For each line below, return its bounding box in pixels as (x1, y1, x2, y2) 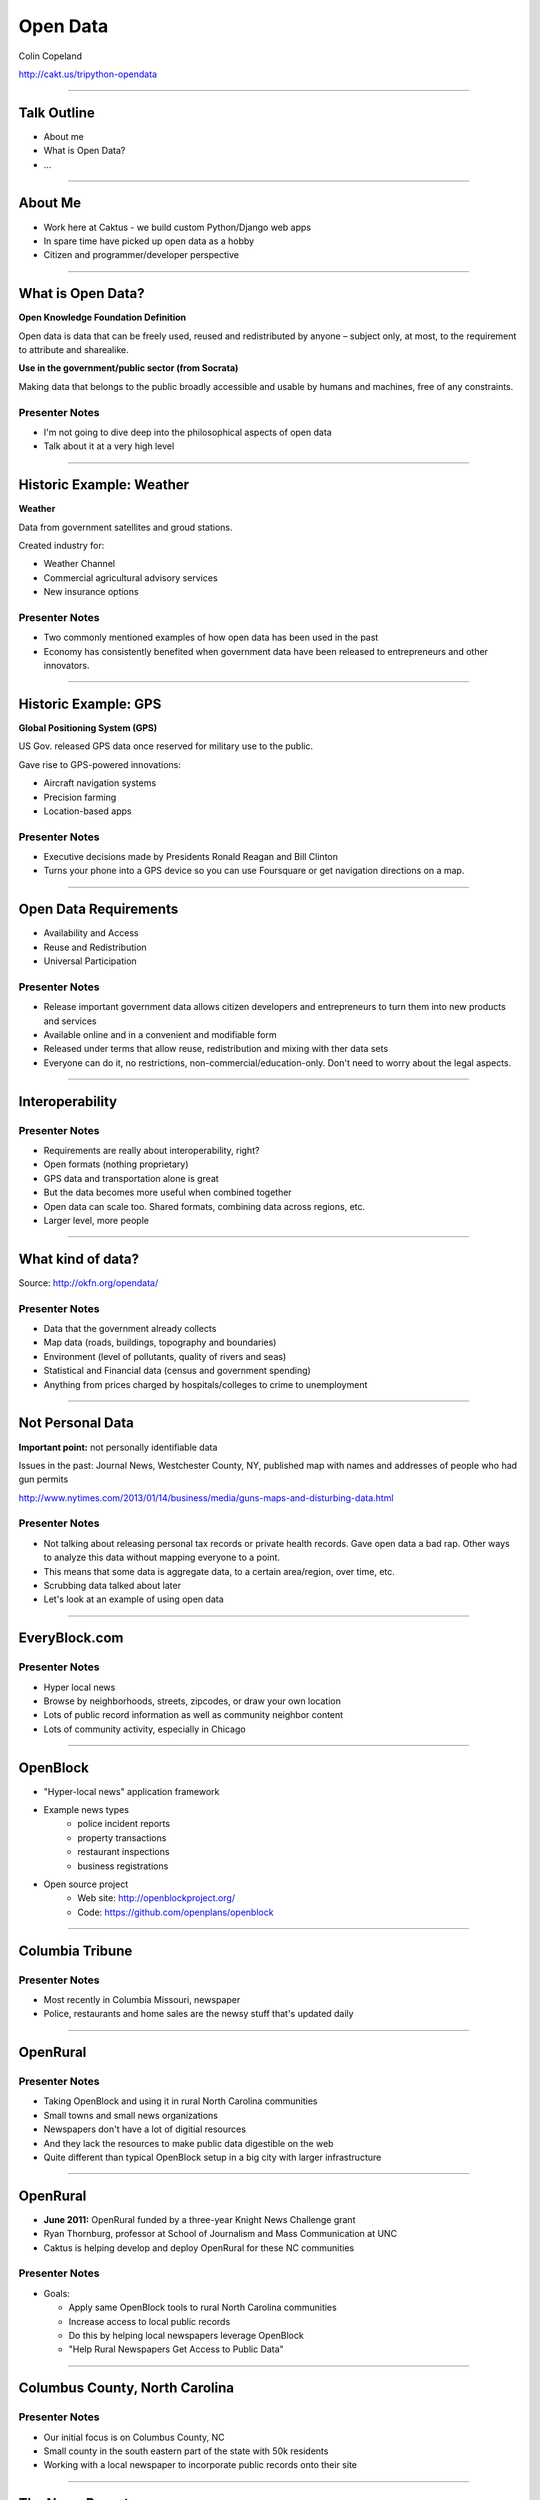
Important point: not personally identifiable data (18, 1441, 218, 1453)
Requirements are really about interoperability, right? (43, 1145, 260, 1157)
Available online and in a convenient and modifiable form (43, 1029, 277, 1041)
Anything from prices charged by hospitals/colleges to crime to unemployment (43, 1378, 368, 1390)
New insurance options (43, 586, 139, 598)
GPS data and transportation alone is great (43, 1172, 219, 1184)
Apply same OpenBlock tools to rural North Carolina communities (68, 2301, 337, 2314)
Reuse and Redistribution (43, 941, 147, 953)
